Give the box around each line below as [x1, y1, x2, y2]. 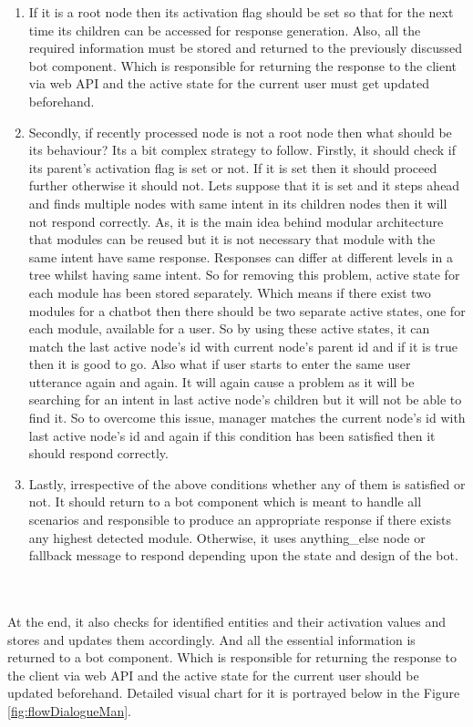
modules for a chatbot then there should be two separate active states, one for [28, 301, 466, 320]
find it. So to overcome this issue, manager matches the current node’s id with [28, 408, 466, 427]
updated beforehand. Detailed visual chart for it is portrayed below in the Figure [7, 683, 460, 702]
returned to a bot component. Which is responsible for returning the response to [7, 648, 458, 667]
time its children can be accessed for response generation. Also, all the [28, 20, 421, 39]
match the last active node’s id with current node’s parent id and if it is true [28, 336, 458, 355]
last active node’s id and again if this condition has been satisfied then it [28, 425, 436, 445]
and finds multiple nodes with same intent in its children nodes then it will [28, 193, 447, 212]
